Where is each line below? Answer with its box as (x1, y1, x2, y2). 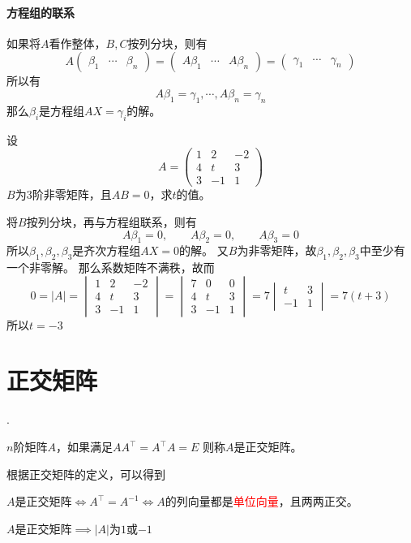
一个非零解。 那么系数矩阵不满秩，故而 (6, 259, 215, 276)
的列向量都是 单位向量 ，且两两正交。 (165, 493, 358, 510)
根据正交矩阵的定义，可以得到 (6, 465, 165, 482)
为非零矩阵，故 (237, 242, 317, 259)
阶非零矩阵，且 (32, 186, 112, 203)
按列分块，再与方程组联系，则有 (26, 213, 197, 230)
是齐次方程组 (72, 242, 141, 259)
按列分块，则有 (127, 34, 208, 51)
